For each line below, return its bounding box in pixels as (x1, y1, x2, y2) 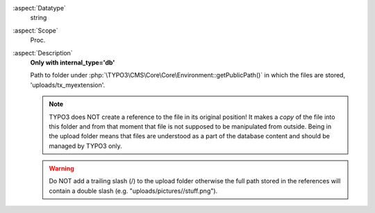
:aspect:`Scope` (12, 26, 58, 35)
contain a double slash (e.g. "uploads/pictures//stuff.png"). (49, 187, 218, 195)
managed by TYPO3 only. (49, 142, 123, 150)
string (30, 14, 47, 22)
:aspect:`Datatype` (12, 4, 66, 12)
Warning (49, 165, 74, 173)
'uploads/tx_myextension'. (30, 80, 106, 89)
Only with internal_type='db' (30, 58, 115, 66)
